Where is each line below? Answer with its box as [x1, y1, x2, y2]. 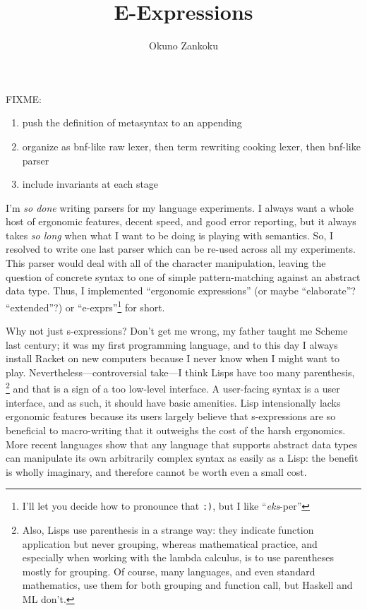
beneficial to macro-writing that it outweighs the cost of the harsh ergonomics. [6, 422, 346, 437]
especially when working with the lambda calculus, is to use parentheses [22, 550, 334, 565]
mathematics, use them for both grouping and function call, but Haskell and [22, 578, 353, 592]
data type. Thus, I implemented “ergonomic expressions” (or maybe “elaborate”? [6, 283, 356, 298]
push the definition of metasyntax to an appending [22, 115, 242, 130]
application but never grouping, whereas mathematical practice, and [22, 536, 318, 551]
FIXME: [6, 91, 42, 106]
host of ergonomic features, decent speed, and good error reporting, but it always [6, 214, 356, 229]
